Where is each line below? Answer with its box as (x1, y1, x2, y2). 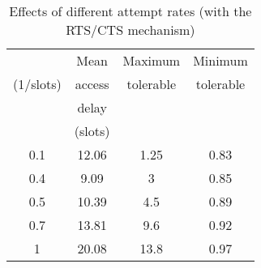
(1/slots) (13, 74, 62, 93)
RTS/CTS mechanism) (66, 20, 195, 39)
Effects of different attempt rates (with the (9, 2, 252, 20)
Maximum (122, 51, 181, 70)
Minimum (193, 51, 248, 70)
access (75, 74, 109, 93)
